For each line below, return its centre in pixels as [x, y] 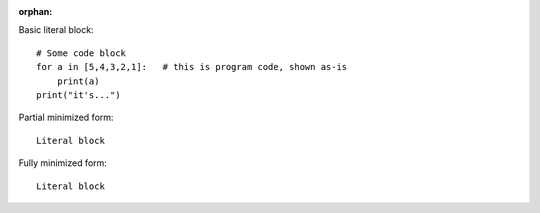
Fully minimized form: [62, 163]
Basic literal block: [56, 30]
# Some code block [81, 53]
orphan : [35, 11]
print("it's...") [78, 94]
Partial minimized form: [66, 117]
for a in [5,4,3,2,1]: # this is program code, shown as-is [192, 67]
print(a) [78, 81]
